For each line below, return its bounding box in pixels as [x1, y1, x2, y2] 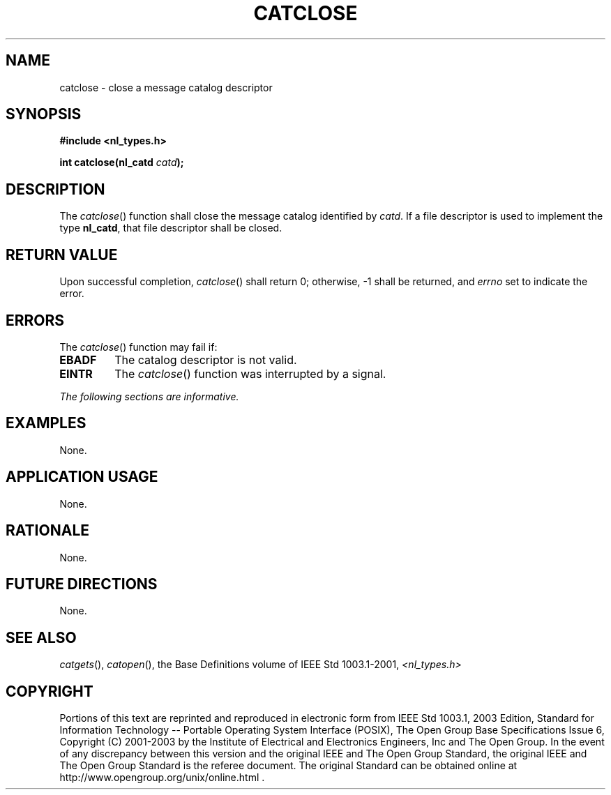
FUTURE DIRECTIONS [6, 575, 158, 593]
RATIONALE [6, 522, 90, 540]
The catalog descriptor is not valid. [114, 352, 297, 367]
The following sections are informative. [59, 390, 239, 402]
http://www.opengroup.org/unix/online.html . [59, 771, 265, 784]
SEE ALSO [6, 628, 77, 646]
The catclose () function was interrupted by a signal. [114, 366, 386, 381]
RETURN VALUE [6, 245, 118, 264]
